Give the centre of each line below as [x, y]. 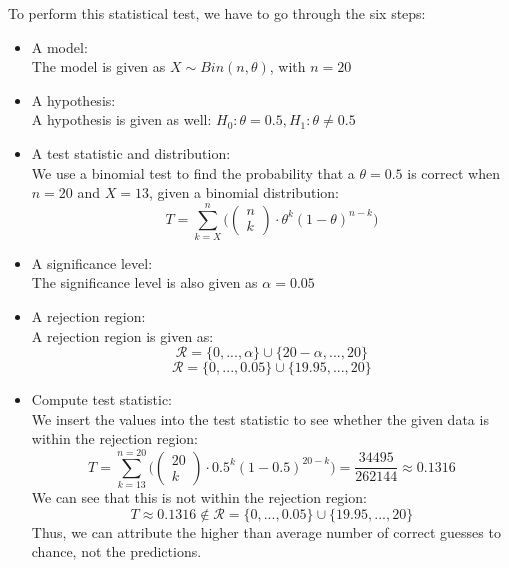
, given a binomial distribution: [244, 192]
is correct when [453, 172]
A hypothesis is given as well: [121, 119]
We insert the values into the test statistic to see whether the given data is [260, 418]
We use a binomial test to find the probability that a [193, 172]
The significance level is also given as [144, 282]
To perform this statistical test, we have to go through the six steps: [217, 13]
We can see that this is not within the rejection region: [199, 497]
